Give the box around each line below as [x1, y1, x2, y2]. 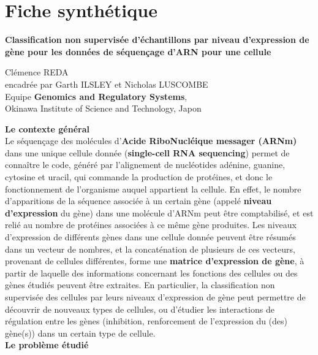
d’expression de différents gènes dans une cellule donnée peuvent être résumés [5, 231, 296, 243]
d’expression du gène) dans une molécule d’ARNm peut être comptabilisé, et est [5, 206, 314, 219]
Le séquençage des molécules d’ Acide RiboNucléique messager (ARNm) [5, 134, 297, 147]
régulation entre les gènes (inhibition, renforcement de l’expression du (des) [5, 315, 288, 327]
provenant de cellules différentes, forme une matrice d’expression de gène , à [5, 254, 305, 267]
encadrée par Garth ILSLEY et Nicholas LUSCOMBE [5, 77, 208, 90]
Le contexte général [5, 122, 89, 135]
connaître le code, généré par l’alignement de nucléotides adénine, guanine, [5, 158, 286, 171]
